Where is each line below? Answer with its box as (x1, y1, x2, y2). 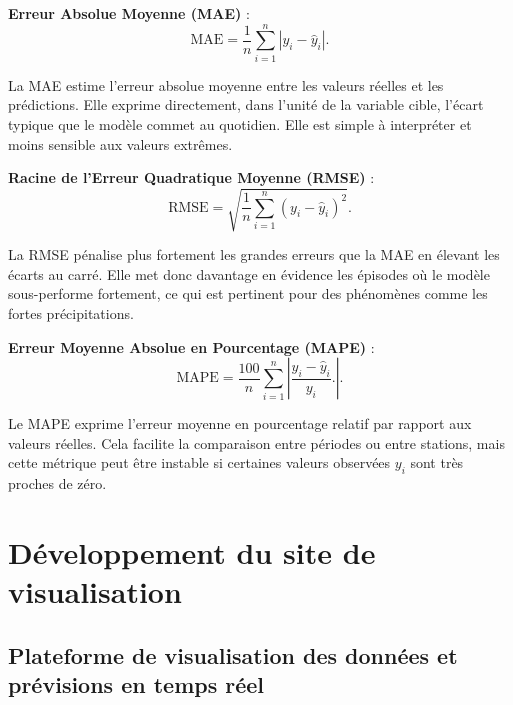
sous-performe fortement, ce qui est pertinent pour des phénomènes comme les (8, 283, 488, 304)
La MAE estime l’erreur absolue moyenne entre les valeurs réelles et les (8, 74, 444, 95)
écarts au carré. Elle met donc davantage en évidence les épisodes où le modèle (8, 263, 490, 284)
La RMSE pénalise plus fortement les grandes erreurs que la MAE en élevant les (8, 244, 500, 265)
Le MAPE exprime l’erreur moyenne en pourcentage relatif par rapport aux (8, 413, 472, 434)
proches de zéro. (8, 473, 107, 494)
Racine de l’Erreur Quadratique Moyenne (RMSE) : (8, 167, 375, 188)
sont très (410, 452, 464, 473)
